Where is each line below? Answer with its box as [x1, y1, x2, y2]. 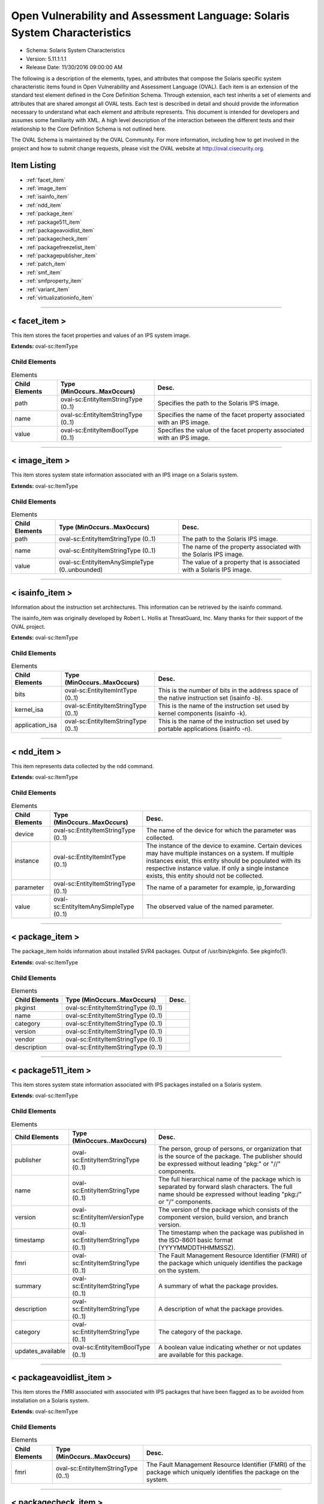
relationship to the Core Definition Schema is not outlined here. [11, 125, 167, 132]
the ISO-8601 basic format [158, 1236, 233, 1244]
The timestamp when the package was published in [158, 1228, 304, 1236]
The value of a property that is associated [182, 558, 300, 567]
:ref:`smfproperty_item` [26, 277, 83, 285]
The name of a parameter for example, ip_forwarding [146, 883, 295, 892]
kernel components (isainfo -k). [158, 709, 247, 718]
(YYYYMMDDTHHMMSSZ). [158, 1243, 236, 1251]
